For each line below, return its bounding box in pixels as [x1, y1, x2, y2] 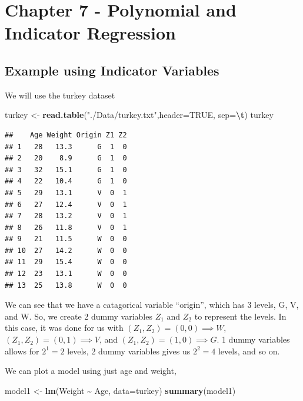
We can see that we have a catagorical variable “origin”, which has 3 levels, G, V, [5, 298, 299, 311]
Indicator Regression [5, 21, 176, 45]
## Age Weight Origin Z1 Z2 [5, 130, 127, 139]
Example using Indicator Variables [5, 61, 219, 79]
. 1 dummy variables [217, 333, 290, 346]
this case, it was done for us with [5, 321, 124, 334]
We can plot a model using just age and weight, [5, 364, 177, 377]
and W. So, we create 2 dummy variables [5, 310, 152, 322]
